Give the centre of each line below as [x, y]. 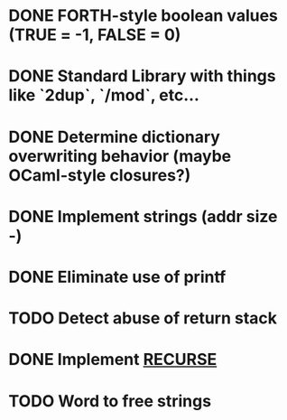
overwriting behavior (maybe [120, 156]
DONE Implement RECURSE [113, 360]
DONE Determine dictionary [114, 137]
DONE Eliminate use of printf [117, 277]
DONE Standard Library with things [142, 76]
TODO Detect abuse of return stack [143, 318]
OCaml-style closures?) [100, 175]
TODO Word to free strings [110, 401]
